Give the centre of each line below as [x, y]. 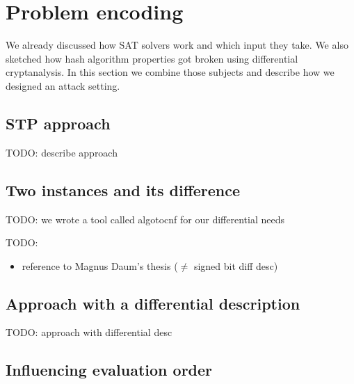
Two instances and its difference [123, 190]
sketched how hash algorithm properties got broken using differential [152, 58]
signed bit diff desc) [236, 265]
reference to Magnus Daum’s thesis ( [100, 265]
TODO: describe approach [62, 152]
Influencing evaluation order [109, 370]
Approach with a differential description [153, 303]
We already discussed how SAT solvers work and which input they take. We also [177, 45]
